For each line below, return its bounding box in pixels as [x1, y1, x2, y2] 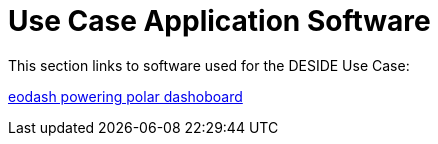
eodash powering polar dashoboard [8, 87, 243, 105]
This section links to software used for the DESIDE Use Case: [8, 56, 410, 74]
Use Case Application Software [8, 4, 431, 38]
